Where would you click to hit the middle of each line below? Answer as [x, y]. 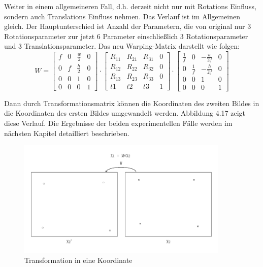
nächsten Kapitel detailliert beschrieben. [67, 133]
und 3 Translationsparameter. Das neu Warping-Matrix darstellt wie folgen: [122, 46]
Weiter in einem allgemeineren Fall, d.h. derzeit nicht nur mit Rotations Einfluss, [130, 6]
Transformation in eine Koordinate [78, 260]
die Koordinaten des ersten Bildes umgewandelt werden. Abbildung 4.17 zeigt [125, 113]
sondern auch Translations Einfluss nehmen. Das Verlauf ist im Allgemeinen [122, 16]
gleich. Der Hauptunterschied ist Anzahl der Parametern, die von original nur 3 [128, 26]
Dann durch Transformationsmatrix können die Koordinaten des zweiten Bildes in [132, 103]
